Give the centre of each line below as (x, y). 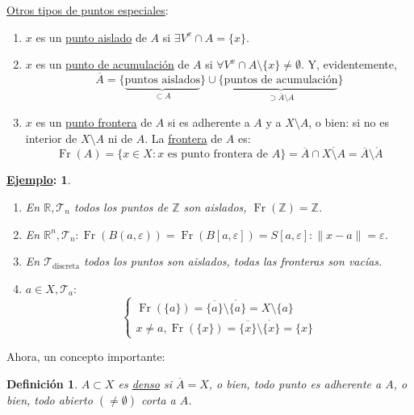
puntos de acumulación (281, 80)
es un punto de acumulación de (113, 64)
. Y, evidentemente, (349, 64)
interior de (51, 138)
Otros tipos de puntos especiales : (88, 10)
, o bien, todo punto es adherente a (295, 383)
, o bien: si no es (349, 122)
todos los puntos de (121, 207)
